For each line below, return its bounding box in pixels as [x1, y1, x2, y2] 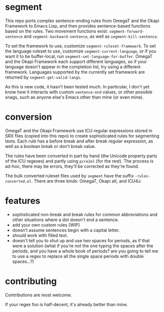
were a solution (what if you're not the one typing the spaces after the [12, 243, 153, 249]
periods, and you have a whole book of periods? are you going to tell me [12, 248, 158, 254]
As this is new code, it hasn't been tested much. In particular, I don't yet [5, 84, 150, 89]
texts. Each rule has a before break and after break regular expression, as [5, 138, 153, 144]
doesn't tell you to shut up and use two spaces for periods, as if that [12, 237, 150, 243]
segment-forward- [109, 29, 144, 34]
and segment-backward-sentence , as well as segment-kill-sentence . [23, 33, 158, 39]
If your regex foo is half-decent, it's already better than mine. [5, 301, 128, 307]
